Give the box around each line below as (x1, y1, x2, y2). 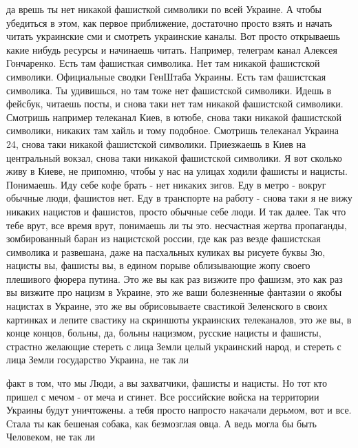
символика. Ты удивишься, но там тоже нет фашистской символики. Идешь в (6, 83, 332, 97)
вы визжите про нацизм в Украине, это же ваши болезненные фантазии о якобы (6, 285, 342, 299)
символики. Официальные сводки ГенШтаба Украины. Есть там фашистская (6, 69, 326, 83)
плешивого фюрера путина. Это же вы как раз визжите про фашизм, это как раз (6, 271, 343, 286)
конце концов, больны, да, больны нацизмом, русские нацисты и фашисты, (6, 326, 322, 340)
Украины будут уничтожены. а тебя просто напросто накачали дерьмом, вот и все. (6, 403, 352, 417)
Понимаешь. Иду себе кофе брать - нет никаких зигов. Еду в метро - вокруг (6, 177, 326, 191)
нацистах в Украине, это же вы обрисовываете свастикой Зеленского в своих (6, 299, 328, 313)
